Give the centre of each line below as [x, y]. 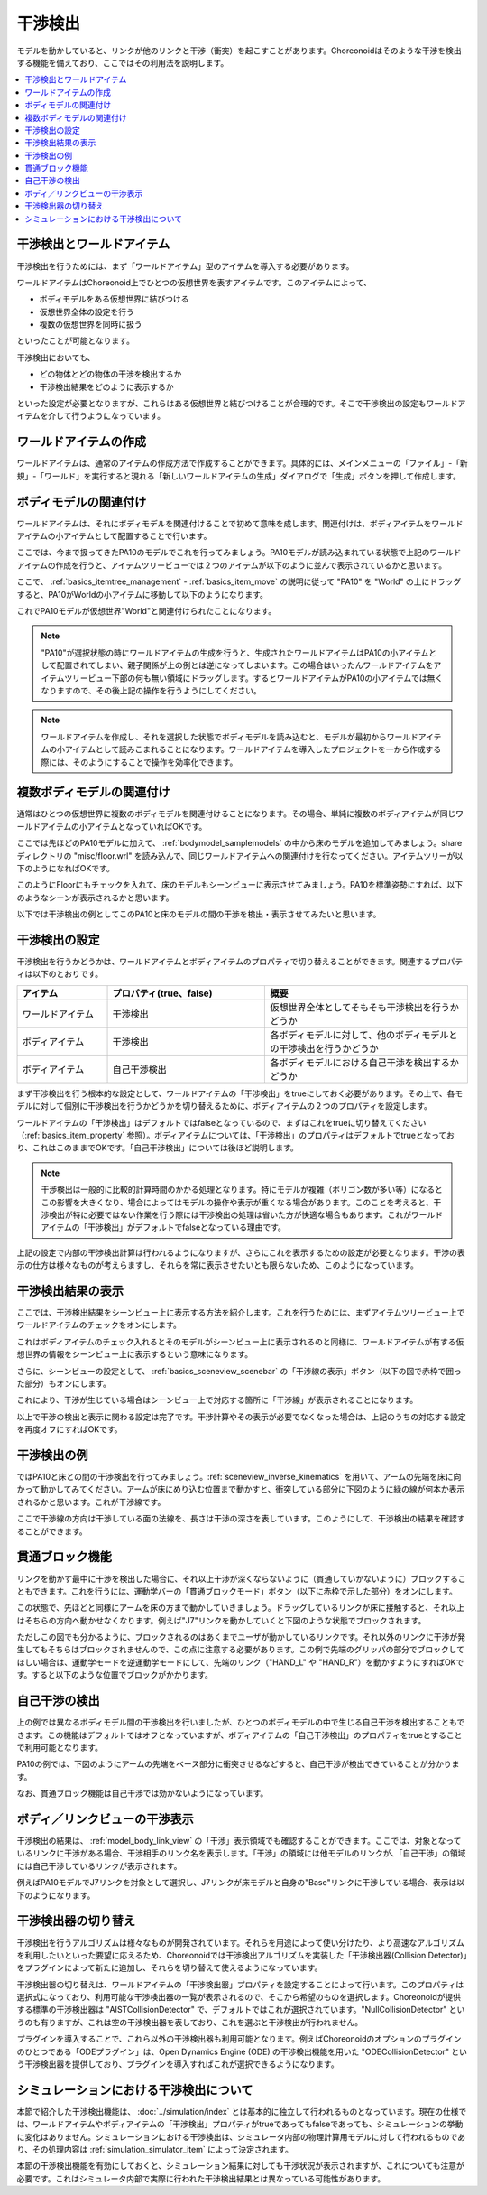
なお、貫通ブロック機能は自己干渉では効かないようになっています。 [142, 1793]
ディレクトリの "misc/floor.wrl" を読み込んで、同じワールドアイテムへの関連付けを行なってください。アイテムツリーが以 [240, 856]
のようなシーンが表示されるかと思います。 [95, 898]
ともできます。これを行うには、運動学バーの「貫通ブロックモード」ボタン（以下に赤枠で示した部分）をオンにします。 [237, 1591]
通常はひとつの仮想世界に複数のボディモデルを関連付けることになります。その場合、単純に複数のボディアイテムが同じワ [240, 814]
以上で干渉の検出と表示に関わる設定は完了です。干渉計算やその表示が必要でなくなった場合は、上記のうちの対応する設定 [241, 1417]
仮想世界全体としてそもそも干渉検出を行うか [364, 1007]
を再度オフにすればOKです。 [69, 1429]
